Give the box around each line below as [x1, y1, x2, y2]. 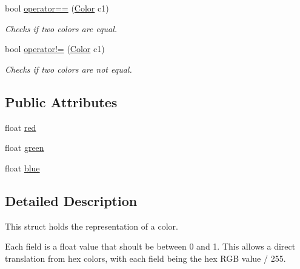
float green [5, 141, 44, 154]
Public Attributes [5, 92, 118, 111]
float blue [5, 161, 40, 174]
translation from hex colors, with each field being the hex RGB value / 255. [5, 251, 286, 264]
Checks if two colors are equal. [5, 22, 118, 35]
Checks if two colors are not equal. [5, 62, 132, 75]
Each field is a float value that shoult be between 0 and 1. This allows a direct [5, 240, 296, 253]
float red [5, 121, 36, 133]
